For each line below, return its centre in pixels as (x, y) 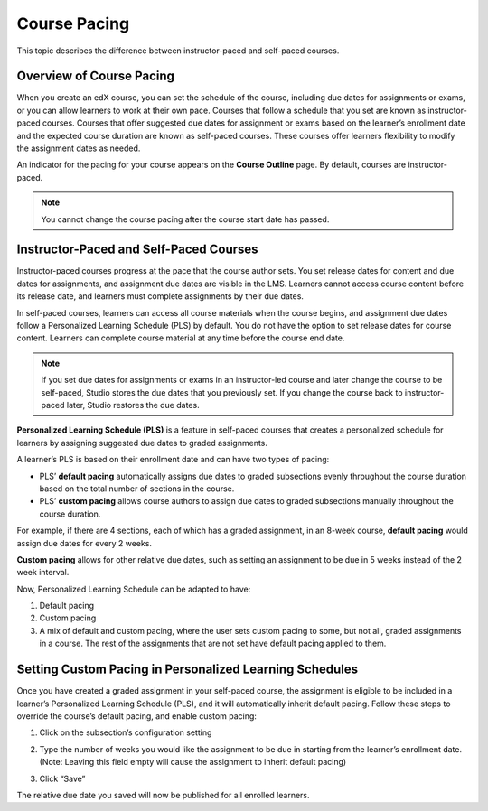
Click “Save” (62, 778)
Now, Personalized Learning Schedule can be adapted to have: (134, 589)
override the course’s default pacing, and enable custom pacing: (137, 716)
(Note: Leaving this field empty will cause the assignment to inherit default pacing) (193, 762)
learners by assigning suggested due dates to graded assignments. (142, 443)
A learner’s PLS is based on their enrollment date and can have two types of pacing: (173, 460)
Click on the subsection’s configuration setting (126, 732)
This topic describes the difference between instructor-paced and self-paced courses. (178, 51)
